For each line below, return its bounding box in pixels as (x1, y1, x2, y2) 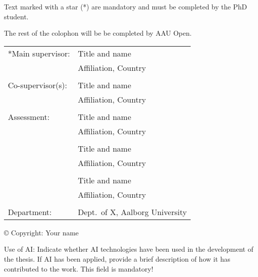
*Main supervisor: (8, 47, 70, 59)
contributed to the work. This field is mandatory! (4, 263, 154, 274)
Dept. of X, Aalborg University (78, 206, 187, 218)
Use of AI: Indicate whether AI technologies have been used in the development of (4, 244, 254, 254)
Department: (8, 206, 52, 218)
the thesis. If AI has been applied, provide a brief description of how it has (4, 253, 231, 264)
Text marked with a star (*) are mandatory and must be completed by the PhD (4, 1, 247, 11)
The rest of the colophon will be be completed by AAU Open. (4, 28, 192, 38)
